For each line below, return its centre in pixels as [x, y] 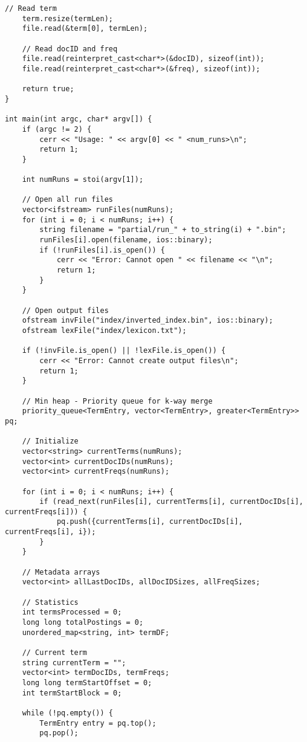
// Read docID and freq [70, 49]
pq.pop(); [59, 733]
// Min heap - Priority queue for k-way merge [117, 401]
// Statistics [50, 602]
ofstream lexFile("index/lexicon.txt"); [104, 331]
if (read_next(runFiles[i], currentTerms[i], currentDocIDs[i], [171, 502]
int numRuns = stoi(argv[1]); [83, 180]
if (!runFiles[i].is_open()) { [102, 250]
